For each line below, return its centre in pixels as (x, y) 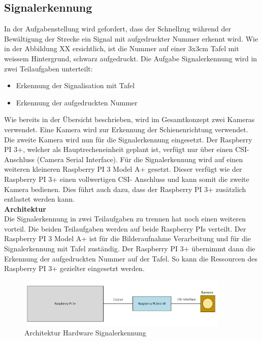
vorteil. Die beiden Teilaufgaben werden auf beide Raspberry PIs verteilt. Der (125, 228)
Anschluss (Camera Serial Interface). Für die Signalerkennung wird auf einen (124, 159)
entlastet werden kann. (39, 199)
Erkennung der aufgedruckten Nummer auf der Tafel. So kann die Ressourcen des (131, 258)
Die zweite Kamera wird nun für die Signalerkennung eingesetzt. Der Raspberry (128, 139)
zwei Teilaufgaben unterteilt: (48, 68)
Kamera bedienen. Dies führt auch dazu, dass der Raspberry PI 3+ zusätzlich (125, 189)
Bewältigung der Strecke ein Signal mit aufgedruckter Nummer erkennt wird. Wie (131, 38)
